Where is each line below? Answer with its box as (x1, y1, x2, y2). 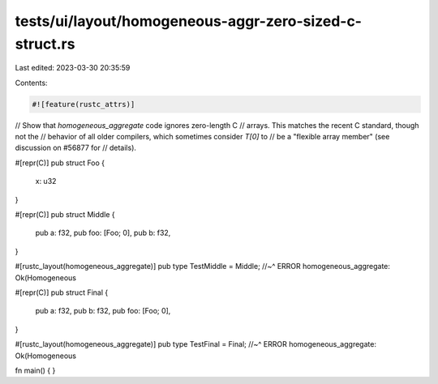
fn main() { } (15, 365, 56, 375)
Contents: (15, 78, 48, 87)
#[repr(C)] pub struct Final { (15, 288, 109, 297)
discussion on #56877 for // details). (15, 143, 137, 153)
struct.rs (15, 35, 75, 53)
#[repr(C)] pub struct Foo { (15, 158, 105, 168)
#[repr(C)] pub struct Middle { (15, 210, 115, 220)
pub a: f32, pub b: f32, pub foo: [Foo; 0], (35, 306, 171, 316)
